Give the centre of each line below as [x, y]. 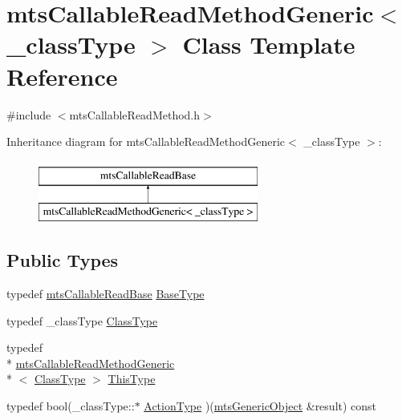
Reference [62, 76]
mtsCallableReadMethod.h [135, 114]
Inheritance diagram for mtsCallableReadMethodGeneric [146, 141]
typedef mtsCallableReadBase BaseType [106, 294]
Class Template [269, 44]
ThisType [132, 379]
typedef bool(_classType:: [71, 406]
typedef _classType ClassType [82, 320]
